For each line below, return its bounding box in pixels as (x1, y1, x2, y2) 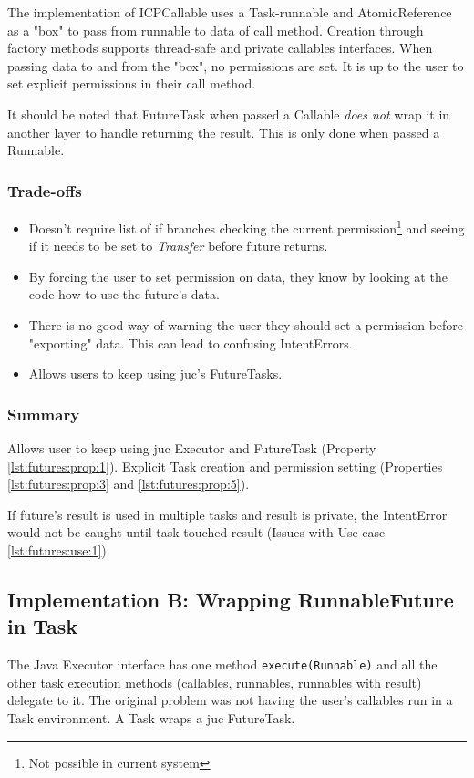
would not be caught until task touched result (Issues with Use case (7, 523, 386, 542)
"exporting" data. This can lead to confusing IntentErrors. (28, 333, 353, 352)
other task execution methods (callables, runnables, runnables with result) (7, 672, 422, 691)
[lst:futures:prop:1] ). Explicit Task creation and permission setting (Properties (7, 456, 443, 475)
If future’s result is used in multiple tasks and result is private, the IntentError (7, 504, 448, 524)
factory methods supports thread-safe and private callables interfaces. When (7, 38, 433, 57)
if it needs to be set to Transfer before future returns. (28, 236, 328, 255)
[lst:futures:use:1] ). (7, 540, 110, 559)
